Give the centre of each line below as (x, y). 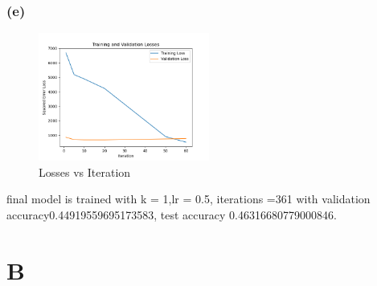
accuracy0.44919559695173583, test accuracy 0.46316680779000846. (172, 214)
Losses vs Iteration (85, 172)
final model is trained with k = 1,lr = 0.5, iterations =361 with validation (188, 199)
